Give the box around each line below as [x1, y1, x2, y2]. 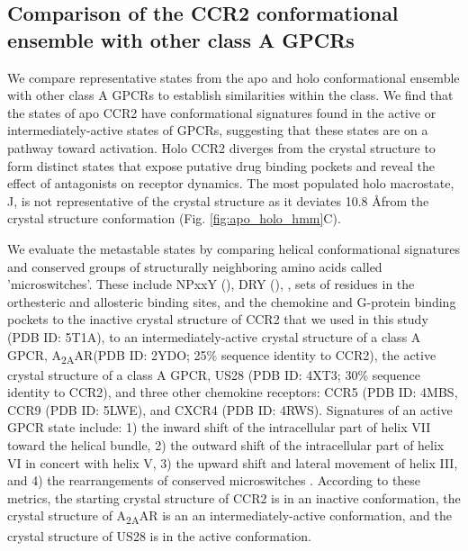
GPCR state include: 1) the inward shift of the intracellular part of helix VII [7, 418, 431, 437]
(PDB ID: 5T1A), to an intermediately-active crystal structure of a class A [7, 327, 421, 346]
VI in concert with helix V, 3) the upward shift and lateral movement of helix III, [7, 453, 458, 472]
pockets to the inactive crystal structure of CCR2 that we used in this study [7, 310, 428, 329]
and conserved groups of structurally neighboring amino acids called [7, 257, 382, 275]
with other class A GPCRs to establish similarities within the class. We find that [7, 86, 454, 104]
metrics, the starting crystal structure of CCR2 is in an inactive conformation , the [7, 488, 461, 507]
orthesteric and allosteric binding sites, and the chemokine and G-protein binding [7, 292, 456, 311]
